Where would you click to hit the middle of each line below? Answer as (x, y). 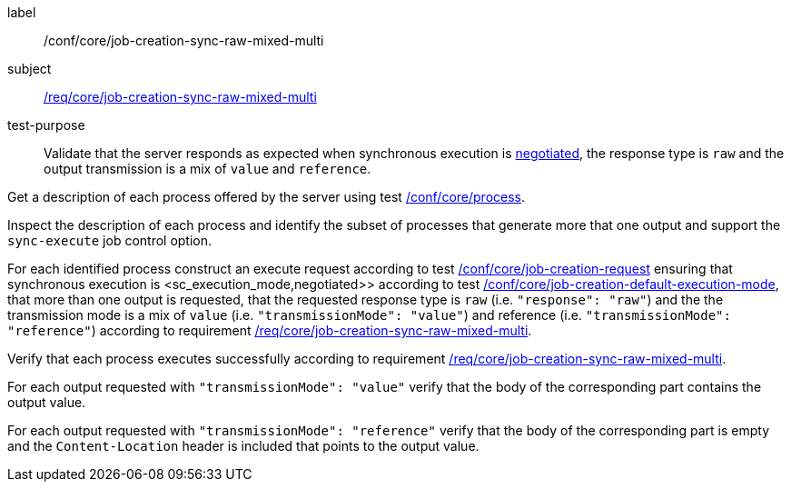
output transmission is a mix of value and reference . (208, 169)
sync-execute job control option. (110, 240)
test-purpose (46, 125)
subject (30, 69)
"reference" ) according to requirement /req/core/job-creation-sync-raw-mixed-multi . (270, 330)
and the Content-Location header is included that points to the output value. (243, 446)
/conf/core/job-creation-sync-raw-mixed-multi (184, 40)
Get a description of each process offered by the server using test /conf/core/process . (267, 197)
